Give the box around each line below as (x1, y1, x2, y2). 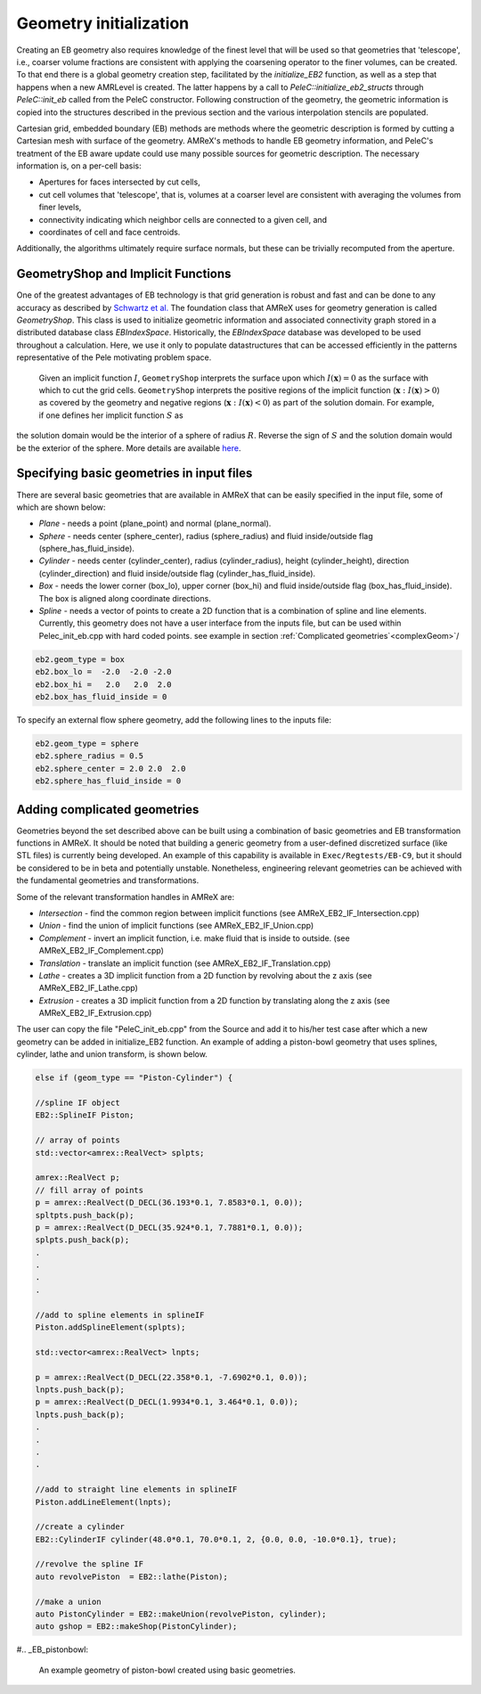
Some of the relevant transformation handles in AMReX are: (16, 891, 235, 902)
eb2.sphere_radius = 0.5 (35, 751, 144, 761)
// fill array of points (35, 1185, 144, 1195)
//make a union (35, 1596, 102, 1607)
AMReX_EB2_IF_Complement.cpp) (38, 945, 165, 956)
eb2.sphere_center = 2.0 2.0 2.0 (35, 763, 186, 773)
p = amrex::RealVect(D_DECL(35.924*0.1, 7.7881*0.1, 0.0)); (35, 1222, 304, 1232)
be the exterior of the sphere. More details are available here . (16, 442, 241, 454)
